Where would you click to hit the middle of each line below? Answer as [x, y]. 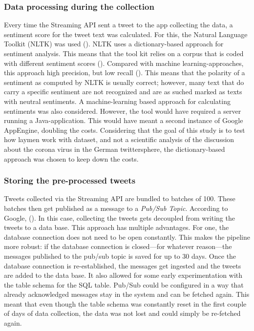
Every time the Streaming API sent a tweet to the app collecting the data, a [118, 25]
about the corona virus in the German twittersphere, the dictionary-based [115, 149]
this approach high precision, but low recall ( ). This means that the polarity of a [125, 72]
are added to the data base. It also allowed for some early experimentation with [123, 275]
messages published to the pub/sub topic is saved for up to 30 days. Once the [120, 256]
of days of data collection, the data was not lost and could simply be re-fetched [122, 313]
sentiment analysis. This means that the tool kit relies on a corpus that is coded [124, 53]
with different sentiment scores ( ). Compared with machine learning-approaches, [124, 63]
